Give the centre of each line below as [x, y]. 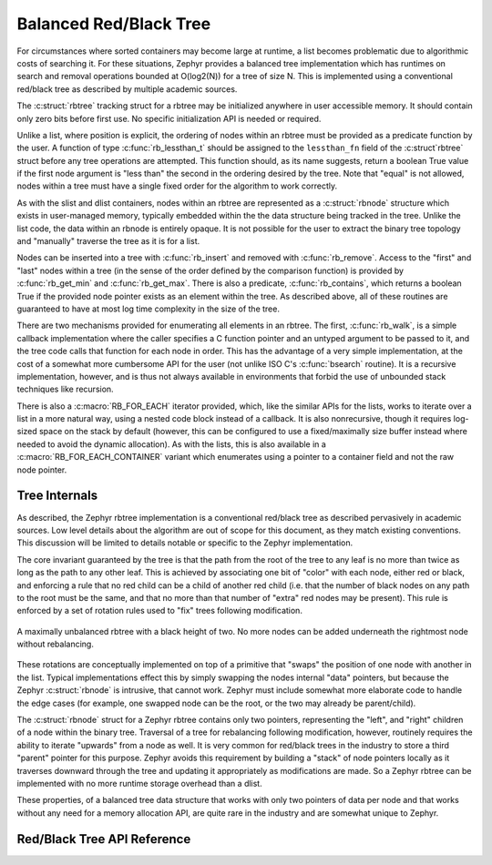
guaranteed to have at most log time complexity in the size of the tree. [148, 309]
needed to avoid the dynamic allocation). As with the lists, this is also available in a [172, 444]
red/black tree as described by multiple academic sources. [127, 89]
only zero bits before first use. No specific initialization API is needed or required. [169, 118]
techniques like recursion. [65, 389]
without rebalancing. [56, 644]
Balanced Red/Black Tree [114, 24]
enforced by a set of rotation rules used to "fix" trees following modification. [159, 611]
